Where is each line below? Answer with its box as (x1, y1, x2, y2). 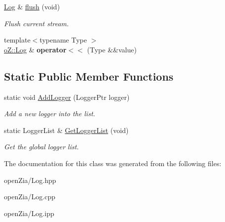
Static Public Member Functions (4, 68, 174, 84)
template (4, 35, 31, 45)
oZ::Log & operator (4, 44, 67, 54)
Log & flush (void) (4, 1, 60, 11)
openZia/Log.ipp (4, 208, 54, 218)
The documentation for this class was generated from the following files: (4, 158, 222, 168)
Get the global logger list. (4, 141, 79, 152)
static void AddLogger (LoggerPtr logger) (4, 91, 130, 102)
